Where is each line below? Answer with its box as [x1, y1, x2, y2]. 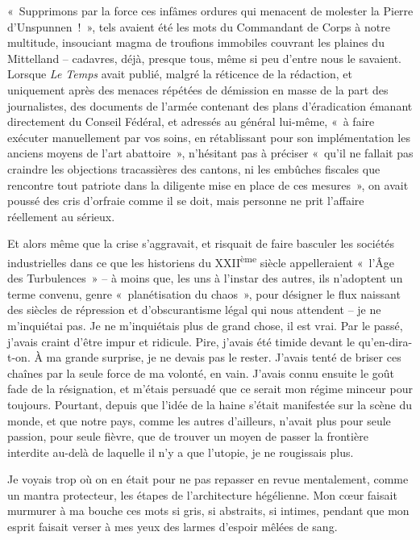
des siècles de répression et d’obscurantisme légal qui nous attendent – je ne [7, 301, 381, 318]
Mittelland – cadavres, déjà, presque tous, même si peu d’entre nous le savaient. [7, 49, 401, 66]
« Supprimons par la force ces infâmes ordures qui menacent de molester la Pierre [7, 2, 414, 19]
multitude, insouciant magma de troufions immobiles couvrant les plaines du [7, 34, 385, 51]
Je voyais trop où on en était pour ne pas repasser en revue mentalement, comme [7, 471, 409, 488]
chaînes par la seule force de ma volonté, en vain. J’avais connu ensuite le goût [7, 364, 395, 381]
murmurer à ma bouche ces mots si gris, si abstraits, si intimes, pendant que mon [7, 502, 410, 519]
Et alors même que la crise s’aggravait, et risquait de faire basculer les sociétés [7, 235, 395, 252]
